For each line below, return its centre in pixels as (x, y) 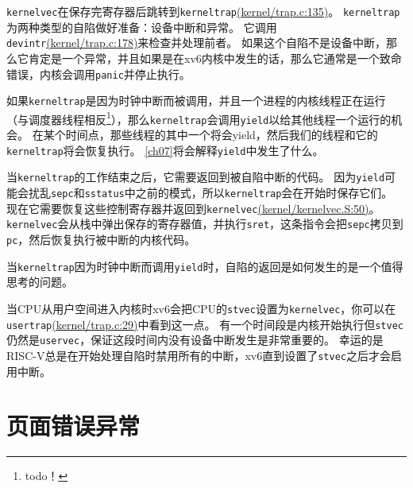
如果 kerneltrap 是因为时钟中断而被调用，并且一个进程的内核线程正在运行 (196, 101)
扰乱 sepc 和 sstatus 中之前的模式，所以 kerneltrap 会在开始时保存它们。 (210, 193)
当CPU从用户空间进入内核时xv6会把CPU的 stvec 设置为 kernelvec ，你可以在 (201, 308)
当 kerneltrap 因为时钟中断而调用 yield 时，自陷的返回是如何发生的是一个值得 (205, 266)
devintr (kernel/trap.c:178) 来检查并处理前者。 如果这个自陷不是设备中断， (197, 43)
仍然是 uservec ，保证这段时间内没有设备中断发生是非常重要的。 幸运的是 (195, 340)
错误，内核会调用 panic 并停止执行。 (98, 74)
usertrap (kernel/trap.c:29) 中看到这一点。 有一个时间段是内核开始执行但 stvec (205, 324)
